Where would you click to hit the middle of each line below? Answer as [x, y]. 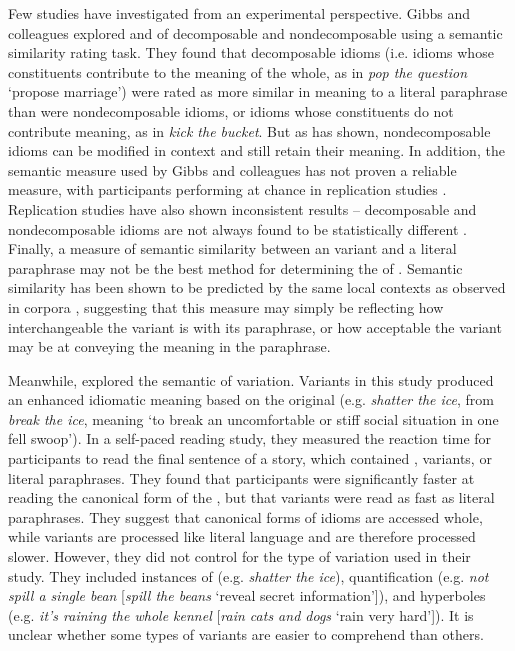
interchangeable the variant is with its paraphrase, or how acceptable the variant [255, 326]
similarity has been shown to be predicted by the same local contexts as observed [257, 287]
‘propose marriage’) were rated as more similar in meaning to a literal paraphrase [258, 91]
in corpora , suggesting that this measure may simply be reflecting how [226, 306]
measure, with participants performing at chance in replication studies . [227, 189]
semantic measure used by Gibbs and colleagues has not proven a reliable [232, 169]
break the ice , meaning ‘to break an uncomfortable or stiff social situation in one [253, 418]
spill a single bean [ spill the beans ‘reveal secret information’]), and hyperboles [247, 595]
